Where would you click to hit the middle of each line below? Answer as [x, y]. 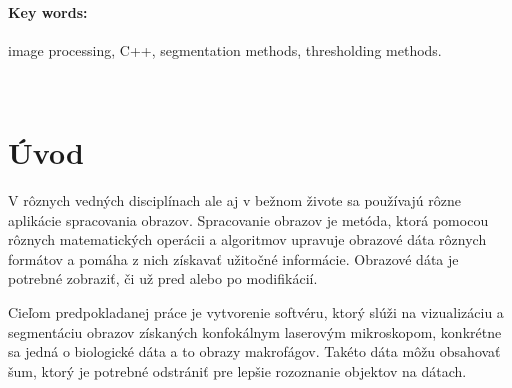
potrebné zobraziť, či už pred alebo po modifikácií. [163, 278]
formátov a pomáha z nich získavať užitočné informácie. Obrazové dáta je [233, 258]
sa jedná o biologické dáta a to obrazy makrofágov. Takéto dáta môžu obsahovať [254, 351]
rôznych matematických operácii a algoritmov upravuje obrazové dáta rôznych [247, 239]
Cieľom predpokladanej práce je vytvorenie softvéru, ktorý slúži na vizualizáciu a [256, 312]
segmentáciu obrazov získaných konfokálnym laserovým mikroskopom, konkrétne [255, 331]
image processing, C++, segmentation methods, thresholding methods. [225, 49]
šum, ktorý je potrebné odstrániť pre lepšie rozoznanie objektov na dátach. [237, 370]
